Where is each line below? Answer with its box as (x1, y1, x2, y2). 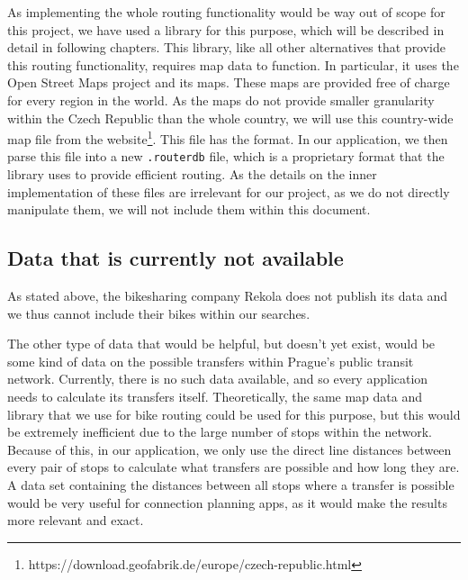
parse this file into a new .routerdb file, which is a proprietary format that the (7, 147, 445, 166)
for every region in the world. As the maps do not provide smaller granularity (7, 90, 435, 109)
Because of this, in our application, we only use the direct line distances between (7, 440, 452, 458)
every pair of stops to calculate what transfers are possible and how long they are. (7, 458, 460, 476)
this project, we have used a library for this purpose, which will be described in (7, 20, 445, 39)
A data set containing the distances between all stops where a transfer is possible (7, 475, 454, 494)
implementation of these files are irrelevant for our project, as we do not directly (7, 182, 450, 201)
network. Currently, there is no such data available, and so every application (7, 369, 428, 388)
